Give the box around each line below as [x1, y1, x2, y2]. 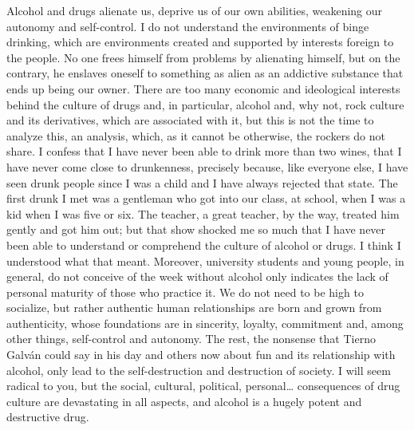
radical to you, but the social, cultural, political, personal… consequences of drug [6, 377, 400, 394]
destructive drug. [6, 408, 89, 425]
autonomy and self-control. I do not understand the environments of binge [6, 18, 369, 34]
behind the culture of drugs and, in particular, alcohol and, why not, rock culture [6, 96, 404, 112]
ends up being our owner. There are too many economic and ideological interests [6, 80, 400, 97]
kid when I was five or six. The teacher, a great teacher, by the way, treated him [6, 205, 400, 222]
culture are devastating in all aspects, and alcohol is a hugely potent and [6, 393, 362, 409]
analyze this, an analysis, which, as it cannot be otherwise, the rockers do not [6, 127, 386, 144]
